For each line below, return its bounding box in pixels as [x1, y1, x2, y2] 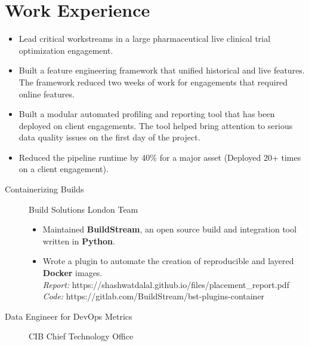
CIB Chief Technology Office [29, 330, 134, 342]
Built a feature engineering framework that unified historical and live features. [18, 64, 305, 76]
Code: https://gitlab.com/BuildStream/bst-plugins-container [42, 290, 265, 302]
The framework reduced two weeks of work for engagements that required [18, 75, 288, 88]
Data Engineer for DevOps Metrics [5, 310, 132, 322]
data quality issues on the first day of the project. [18, 131, 200, 143]
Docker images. [42, 267, 103, 279]
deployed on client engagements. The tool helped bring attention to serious [18, 119, 293, 131]
